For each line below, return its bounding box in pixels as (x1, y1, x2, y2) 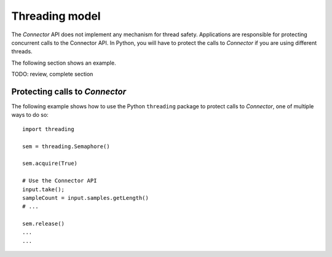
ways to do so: (11, 111, 49, 119)
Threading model (11, 9, 101, 23)
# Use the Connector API (22, 177, 97, 184)
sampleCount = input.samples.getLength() (22, 194, 149, 201)
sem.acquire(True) (22, 160, 78, 167)
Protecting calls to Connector (11, 86, 127, 97)
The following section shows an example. (11, 59, 116, 66)
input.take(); (22, 186, 65, 193)
